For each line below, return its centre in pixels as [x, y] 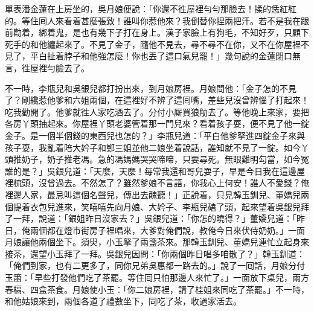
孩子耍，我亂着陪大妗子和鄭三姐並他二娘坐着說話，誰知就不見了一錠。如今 [153, 147]
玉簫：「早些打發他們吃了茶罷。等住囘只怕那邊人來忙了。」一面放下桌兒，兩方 [157, 277]
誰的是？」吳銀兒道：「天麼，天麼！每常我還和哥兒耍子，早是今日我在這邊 [151, 171]
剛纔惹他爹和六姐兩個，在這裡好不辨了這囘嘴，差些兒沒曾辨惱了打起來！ [165, 100]
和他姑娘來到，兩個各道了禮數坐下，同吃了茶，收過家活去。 [123, 301]
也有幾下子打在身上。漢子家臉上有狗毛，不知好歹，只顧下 [195, 32]
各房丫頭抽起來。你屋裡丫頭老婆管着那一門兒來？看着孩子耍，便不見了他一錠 [157, 123]
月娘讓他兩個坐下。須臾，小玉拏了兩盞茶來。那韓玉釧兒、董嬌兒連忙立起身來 [157, 242]
